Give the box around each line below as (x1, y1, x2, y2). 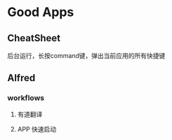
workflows (7, 93, 44, 103)
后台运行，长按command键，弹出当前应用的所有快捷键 (7, 52, 166, 59)
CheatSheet (7, 32, 61, 44)
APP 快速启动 (17, 125, 57, 133)
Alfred (7, 72, 36, 84)
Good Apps (7, 4, 74, 20)
